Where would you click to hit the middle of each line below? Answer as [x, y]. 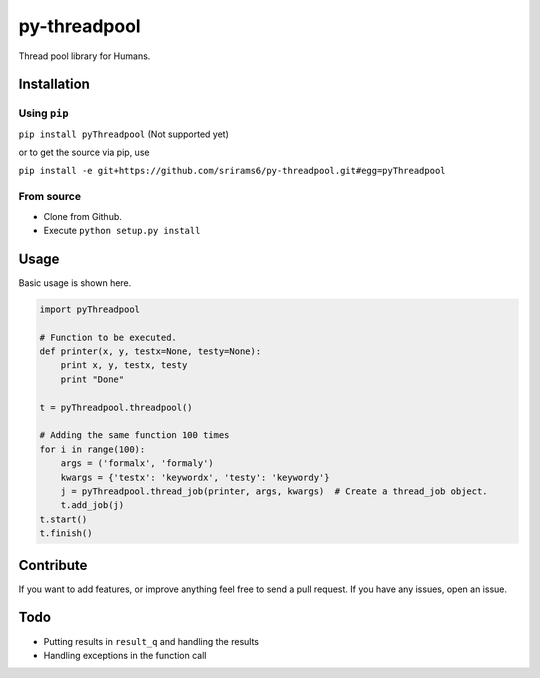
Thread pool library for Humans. [84, 56]
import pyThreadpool [89, 309]
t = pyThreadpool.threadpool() [116, 407]
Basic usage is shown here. [75, 282]
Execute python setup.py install [122, 231]
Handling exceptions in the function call [125, 655]
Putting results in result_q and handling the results [151, 641]
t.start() [63, 519]
